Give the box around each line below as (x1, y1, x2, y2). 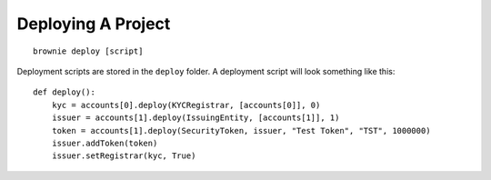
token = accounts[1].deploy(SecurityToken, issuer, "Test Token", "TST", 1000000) (51, 125, 431, 135)
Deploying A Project (16, 14, 171, 34)
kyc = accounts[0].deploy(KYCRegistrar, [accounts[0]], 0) (51, 100, 321, 110)
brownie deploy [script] (33, 45, 144, 56)
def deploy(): (33, 87, 95, 97)
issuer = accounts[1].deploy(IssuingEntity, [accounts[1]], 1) (51, 113, 340, 123)
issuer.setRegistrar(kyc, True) (51, 151, 196, 161)
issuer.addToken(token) (51, 137, 158, 148)
